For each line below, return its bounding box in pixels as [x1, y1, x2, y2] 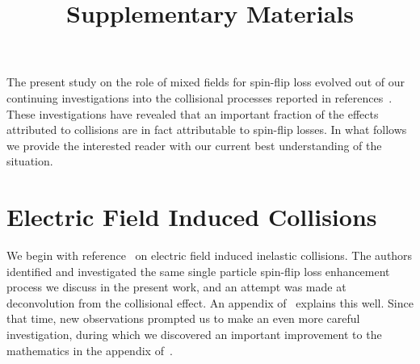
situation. [6, 153, 53, 169]
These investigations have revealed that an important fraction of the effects [6, 105, 379, 122]
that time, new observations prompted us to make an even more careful [6, 310, 360, 327]
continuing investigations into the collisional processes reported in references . [6, 89, 393, 106]
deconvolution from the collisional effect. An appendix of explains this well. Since [6, 294, 414, 311]
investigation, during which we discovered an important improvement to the [6, 326, 382, 343]
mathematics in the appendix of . [6, 341, 173, 358]
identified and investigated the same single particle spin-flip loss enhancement [6, 262, 390, 279]
